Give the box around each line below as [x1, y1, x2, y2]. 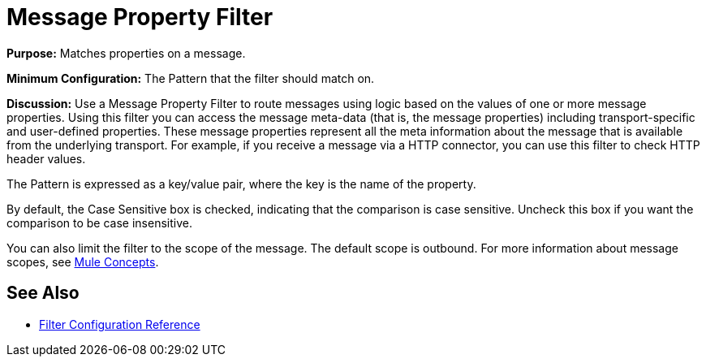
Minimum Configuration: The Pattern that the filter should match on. [6, 71, 375, 85]
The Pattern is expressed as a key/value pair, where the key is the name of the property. [6, 176, 476, 191]
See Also [6, 283, 80, 304]
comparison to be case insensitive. [6, 215, 192, 230]
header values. [6, 151, 86, 166]
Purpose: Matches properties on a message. [6, 45, 246, 60]
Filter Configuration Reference [39, 317, 200, 331]
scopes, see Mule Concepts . [6, 254, 159, 269]
